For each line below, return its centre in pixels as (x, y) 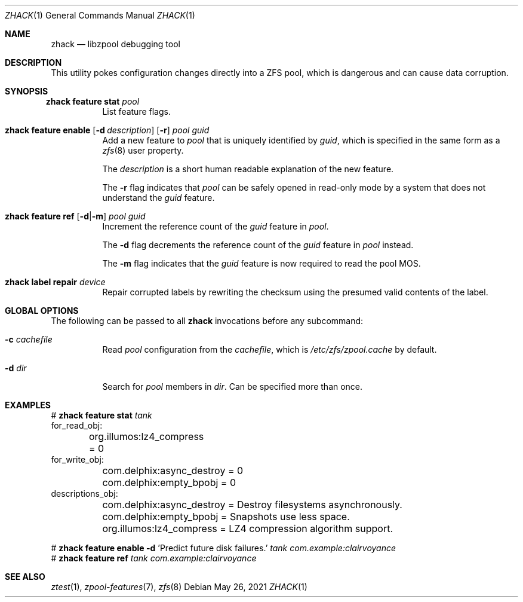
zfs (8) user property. (143, 150)
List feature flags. (136, 111)
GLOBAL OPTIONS (42, 311)
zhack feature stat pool (93, 101)
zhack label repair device (55, 282)
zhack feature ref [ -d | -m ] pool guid (75, 216)
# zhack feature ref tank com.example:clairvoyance (154, 558)
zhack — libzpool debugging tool (116, 44)
